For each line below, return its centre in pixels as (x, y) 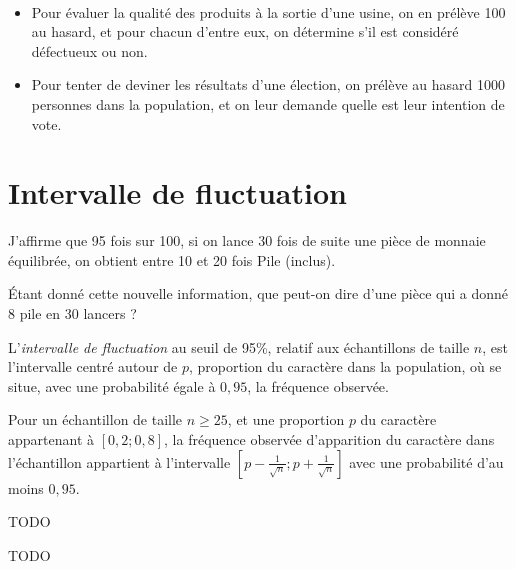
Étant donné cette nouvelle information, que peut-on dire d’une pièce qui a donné (258, 293)
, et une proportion (286, 419)
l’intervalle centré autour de (93, 366)
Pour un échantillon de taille (95, 419)
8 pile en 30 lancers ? (72, 313)
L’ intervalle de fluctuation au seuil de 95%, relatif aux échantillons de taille (239, 346)
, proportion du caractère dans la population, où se (345, 366)
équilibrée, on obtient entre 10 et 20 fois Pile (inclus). (172, 259)
